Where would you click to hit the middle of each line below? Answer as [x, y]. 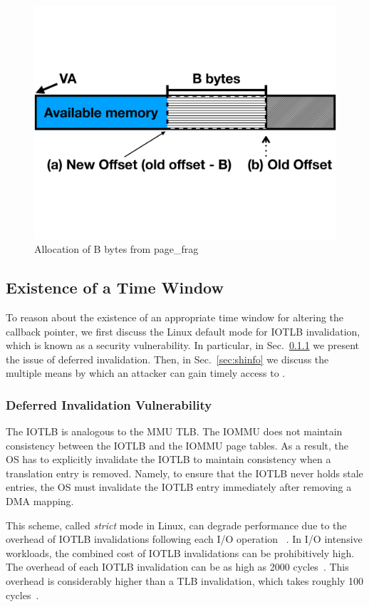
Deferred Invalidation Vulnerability [109, 404]
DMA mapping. [40, 501]
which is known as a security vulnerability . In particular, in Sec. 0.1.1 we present [182, 345]
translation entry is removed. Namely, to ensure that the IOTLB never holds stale [184, 473]
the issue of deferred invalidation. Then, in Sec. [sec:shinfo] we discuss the [167, 359]
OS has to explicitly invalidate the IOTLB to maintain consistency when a [168, 459]
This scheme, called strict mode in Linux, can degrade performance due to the [176, 525]
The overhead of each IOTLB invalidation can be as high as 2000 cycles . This [177, 567]
